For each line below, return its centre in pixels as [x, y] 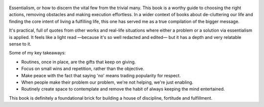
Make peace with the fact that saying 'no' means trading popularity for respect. [101, 75]
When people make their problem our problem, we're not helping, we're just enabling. [107, 82]
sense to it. [20, 44]
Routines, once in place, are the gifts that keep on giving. [79, 62]
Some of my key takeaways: [37, 53]
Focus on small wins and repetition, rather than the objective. [83, 69]
